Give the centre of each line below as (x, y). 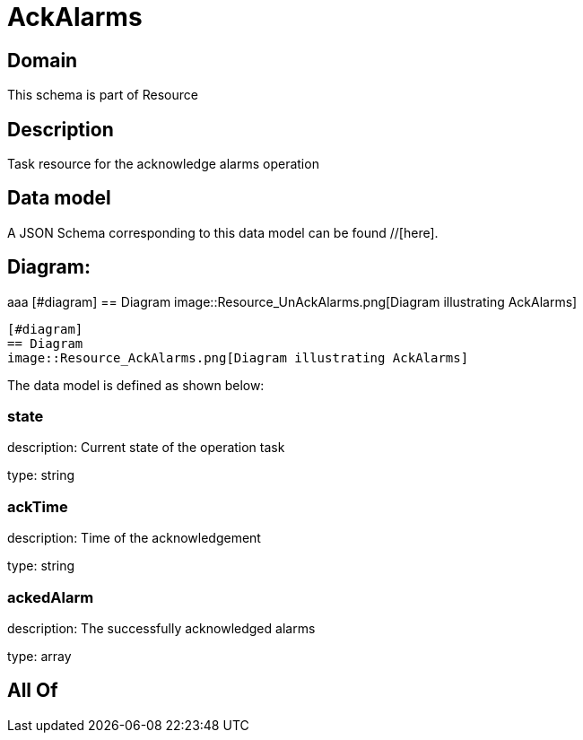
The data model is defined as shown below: (136, 385)
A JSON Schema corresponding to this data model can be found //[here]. (223, 232)
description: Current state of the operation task (146, 448)
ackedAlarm (51, 597)
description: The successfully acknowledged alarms (161, 628)
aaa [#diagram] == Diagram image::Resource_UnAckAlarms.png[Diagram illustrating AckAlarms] (292, 301)
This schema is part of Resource (103, 95)
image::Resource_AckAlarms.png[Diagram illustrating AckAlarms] (238, 357)
